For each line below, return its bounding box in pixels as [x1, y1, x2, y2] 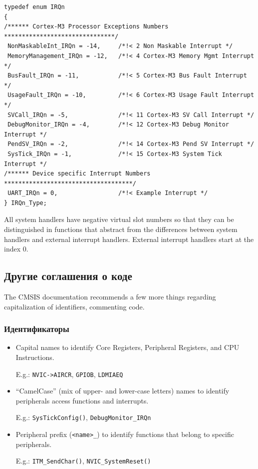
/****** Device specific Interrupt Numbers [4, 170, 151, 177]
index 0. [4, 243, 28, 254]
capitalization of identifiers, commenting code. [4, 301, 145, 311]
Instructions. [15, 352, 54, 362]
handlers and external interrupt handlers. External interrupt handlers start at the [4, 233, 254, 244]
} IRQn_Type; [4, 199, 47, 206]
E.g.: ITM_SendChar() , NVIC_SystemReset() [15, 455, 151, 466]
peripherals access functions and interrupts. [15, 395, 149, 405]
